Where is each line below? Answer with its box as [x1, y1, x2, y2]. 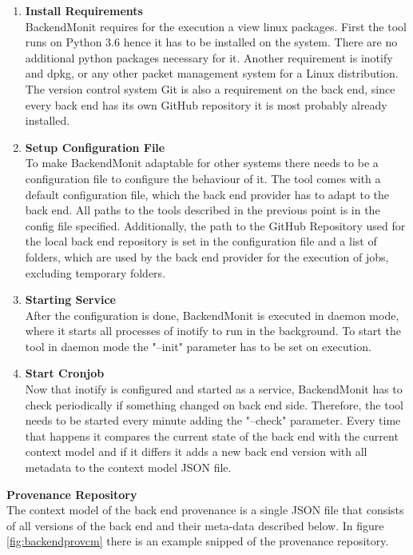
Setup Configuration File [25, 138, 165, 155]
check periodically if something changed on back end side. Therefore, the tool [25, 396, 403, 413]
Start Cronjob [25, 365, 105, 381]
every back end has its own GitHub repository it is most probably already [25, 96, 387, 113]
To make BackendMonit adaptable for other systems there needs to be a [25, 154, 379, 171]
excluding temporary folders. [25, 264, 166, 281]
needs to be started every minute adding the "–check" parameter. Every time [25, 412, 401, 429]
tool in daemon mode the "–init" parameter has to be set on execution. [25, 337, 371, 354]
